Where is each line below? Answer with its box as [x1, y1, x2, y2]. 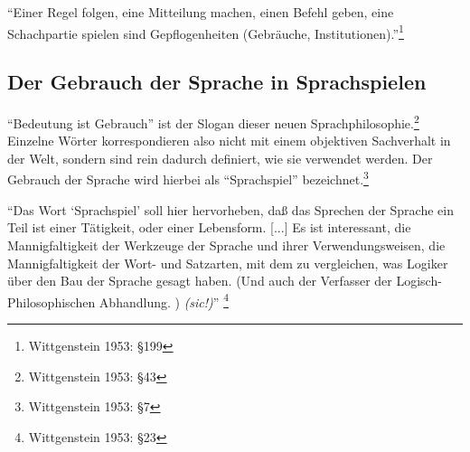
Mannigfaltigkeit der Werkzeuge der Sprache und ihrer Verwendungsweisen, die [7, 235, 446, 254]
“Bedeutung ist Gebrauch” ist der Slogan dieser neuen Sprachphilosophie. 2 [7, 111, 419, 132]
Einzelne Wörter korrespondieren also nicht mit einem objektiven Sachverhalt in [7, 131, 451, 150]
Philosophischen [7, 292, 96, 311]
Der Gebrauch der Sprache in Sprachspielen [7, 68, 427, 96]
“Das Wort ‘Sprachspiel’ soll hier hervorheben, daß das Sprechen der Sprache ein [7, 200, 454, 219]
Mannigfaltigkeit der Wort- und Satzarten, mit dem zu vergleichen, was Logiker [7, 253, 448, 272]
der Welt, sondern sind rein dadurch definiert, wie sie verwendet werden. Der [7, 148, 433, 167]
